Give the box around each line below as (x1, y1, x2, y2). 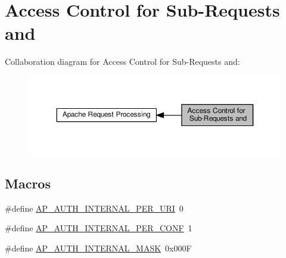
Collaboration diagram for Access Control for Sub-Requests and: (5, 55, 240, 68)
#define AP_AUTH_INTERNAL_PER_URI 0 (5, 202, 184, 214)
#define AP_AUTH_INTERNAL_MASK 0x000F (5, 241, 192, 254)
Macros (5, 174, 51, 192)
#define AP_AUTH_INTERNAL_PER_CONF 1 (5, 222, 192, 234)
